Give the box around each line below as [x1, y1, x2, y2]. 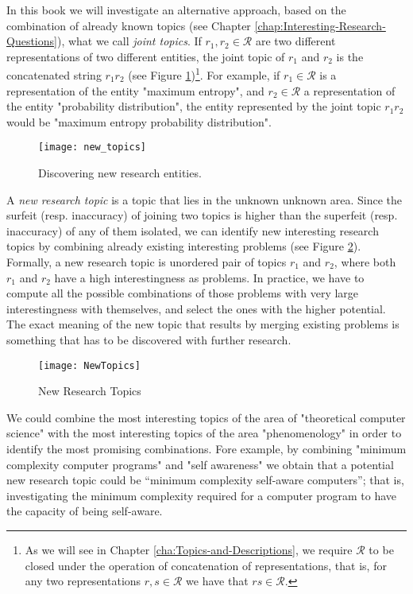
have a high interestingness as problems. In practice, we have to [54, 269, 365, 285]
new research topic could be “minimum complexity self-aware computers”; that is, [6, 472, 404, 488]
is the [336, 48, 364, 64]
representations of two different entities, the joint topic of [6, 48, 285, 64]
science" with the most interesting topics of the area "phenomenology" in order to [6, 425, 402, 441]
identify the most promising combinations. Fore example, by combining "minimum [6, 441, 407, 457]
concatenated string [6, 67, 102, 83]
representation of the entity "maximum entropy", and [6, 82, 264, 99]
